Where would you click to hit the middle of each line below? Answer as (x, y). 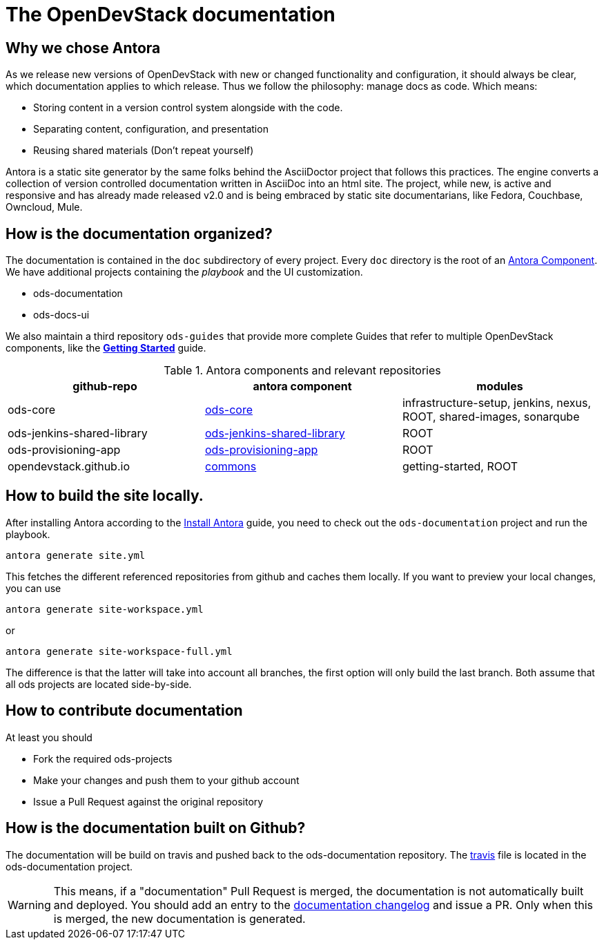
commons (231, 467)
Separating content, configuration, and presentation (151, 129)
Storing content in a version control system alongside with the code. (188, 108)
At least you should (49, 737)
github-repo (105, 386)
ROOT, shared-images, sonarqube (491, 417)
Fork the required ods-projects (103, 758)
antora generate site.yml (76, 555)
